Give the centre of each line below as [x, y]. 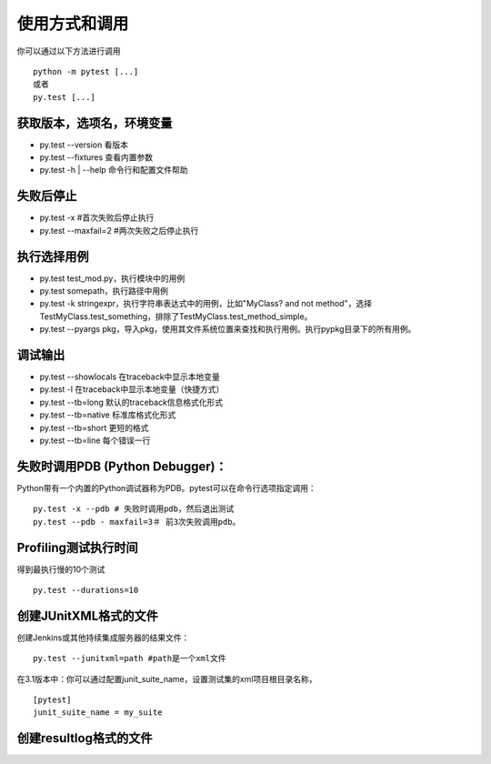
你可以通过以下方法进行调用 [69, 51]
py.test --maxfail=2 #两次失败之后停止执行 [119, 230]
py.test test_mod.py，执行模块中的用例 [112, 278]
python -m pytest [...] [86, 71]
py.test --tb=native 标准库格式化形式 [108, 415]
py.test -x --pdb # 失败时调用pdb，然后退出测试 [134, 509]
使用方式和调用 [73, 24]
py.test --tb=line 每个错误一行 [95, 440]
